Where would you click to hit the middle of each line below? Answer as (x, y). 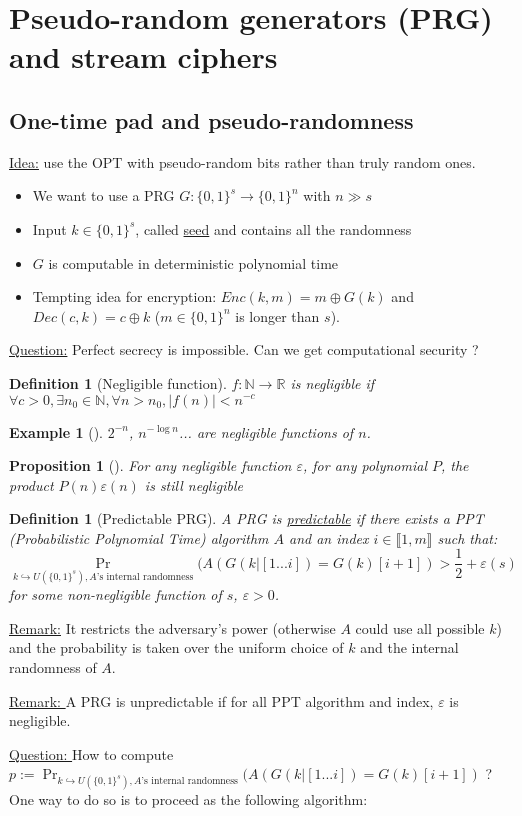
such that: (467, 537)
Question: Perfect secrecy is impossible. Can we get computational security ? (244, 349)
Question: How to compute (91, 753)
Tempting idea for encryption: (124, 296)
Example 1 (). (56, 431)
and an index (329, 537)
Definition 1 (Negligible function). (118, 382)
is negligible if (332, 382)
